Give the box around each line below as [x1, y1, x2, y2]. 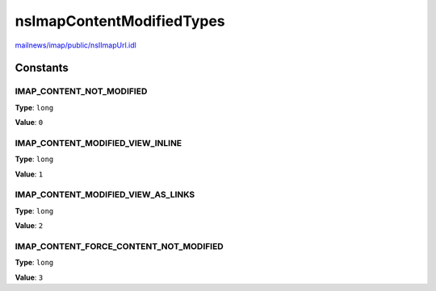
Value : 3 [15, 272, 44, 282]
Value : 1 [15, 169, 44, 179]
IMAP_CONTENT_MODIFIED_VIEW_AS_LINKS [15, 189, 195, 201]
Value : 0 [15, 118, 44, 127]
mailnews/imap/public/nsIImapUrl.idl [15, 40, 136, 50]
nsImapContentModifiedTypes [15, 12, 225, 30]
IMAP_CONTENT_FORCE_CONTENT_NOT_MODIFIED [15, 240, 224, 252]
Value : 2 [15, 221, 44, 231]
